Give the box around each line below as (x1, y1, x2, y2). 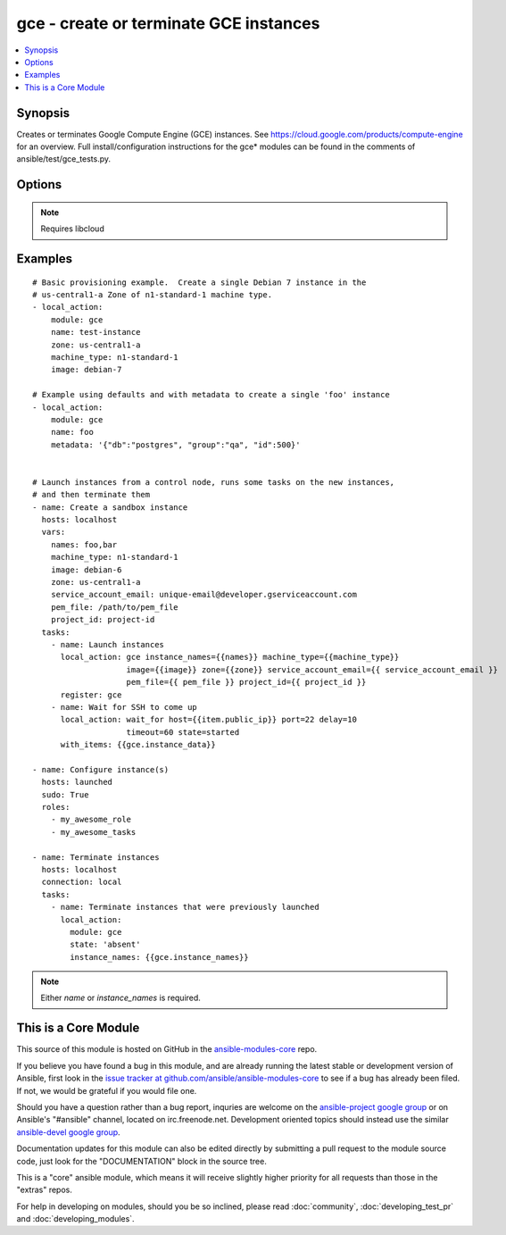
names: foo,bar (50, 539, 118, 549)
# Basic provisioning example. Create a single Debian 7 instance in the (32, 277, 367, 288)
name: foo (50, 427, 94, 438)
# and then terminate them (32, 489, 151, 500)
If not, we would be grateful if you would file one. (16, 1085, 197, 1096)
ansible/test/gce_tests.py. (16, 154, 112, 164)
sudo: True (41, 789, 89, 799)
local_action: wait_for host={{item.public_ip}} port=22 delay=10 (60, 714, 357, 725)
